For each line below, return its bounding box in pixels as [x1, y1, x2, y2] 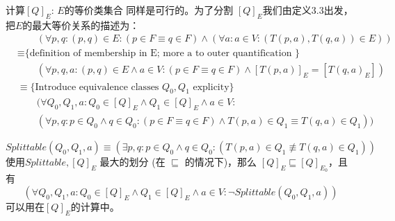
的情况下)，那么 [184, 154, 257, 169]
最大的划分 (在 [99, 154, 166, 169]
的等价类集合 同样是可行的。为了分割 [64, 3, 234, 17]
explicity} [193, 82, 234, 92]
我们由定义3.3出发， [262, 3, 353, 17]
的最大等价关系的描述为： [22, 17, 140, 32]
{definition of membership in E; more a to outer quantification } [24, 48, 300, 59]
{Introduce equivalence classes [30, 82, 159, 92]
